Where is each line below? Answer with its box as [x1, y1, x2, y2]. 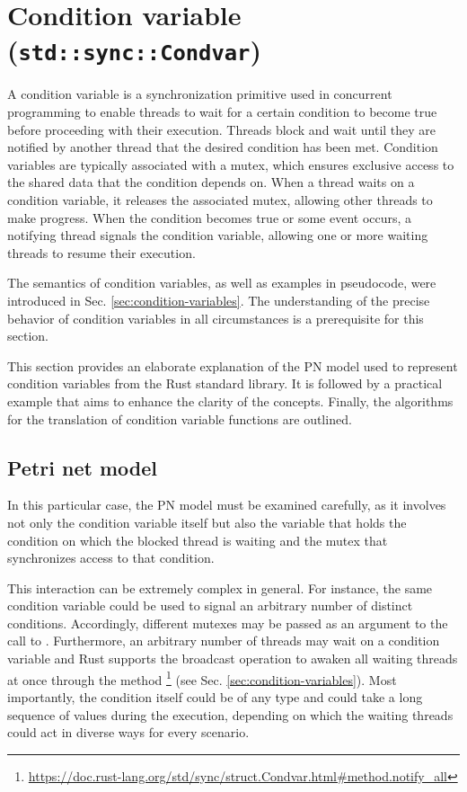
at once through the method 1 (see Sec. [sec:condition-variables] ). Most [7, 667, 397, 689]
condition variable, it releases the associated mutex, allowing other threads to [7, 191, 433, 209]
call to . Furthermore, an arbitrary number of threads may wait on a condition [7, 631, 440, 650]
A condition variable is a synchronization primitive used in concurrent [7, 85, 392, 103]
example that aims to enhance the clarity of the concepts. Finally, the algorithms [7, 391, 454, 410]
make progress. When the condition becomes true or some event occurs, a [7, 208, 412, 227]
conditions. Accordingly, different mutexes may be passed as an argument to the [7, 613, 448, 632]
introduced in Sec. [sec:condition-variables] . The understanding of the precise [7, 290, 430, 309]
